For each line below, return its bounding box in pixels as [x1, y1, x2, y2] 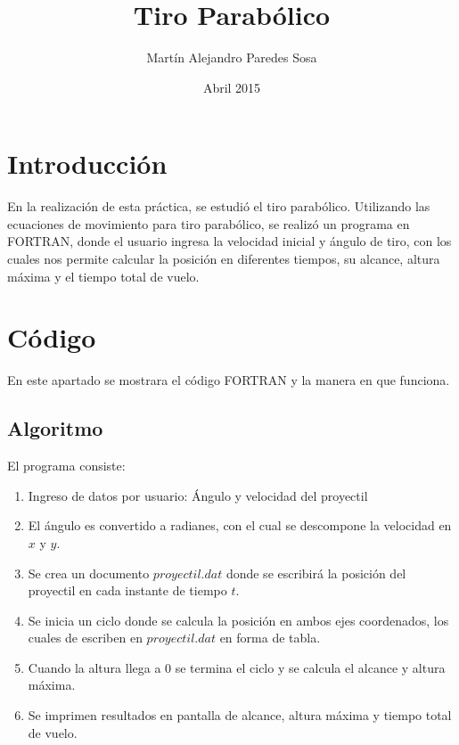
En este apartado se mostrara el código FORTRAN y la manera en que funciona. [7, 371, 450, 389]
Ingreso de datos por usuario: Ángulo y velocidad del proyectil [28, 486, 368, 504]
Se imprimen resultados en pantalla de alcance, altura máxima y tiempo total [28, 706, 452, 725]
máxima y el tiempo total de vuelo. [7, 266, 200, 285]
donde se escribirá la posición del [225, 563, 406, 582]
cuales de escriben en [28, 628, 143, 647]
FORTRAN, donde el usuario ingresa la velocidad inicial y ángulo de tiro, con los [7, 232, 452, 250]
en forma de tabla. [219, 628, 321, 647]
